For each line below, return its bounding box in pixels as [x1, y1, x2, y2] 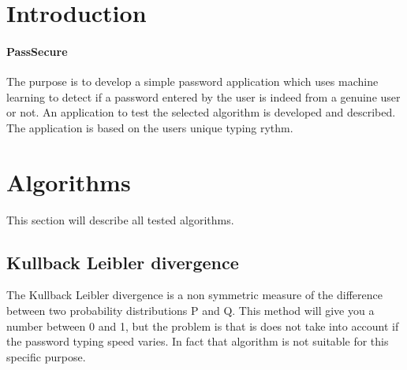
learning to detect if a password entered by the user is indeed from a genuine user [6, 88, 401, 105]
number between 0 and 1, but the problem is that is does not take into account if [6, 317, 399, 334]
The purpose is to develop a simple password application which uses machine [6, 73, 379, 90]
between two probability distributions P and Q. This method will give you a [6, 302, 375, 319]
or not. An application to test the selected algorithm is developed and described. [6, 104, 396, 120]
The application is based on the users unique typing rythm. [6, 119, 293, 135]
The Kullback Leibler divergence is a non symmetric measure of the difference [6, 287, 383, 303]
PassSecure [6, 43, 68, 59]
